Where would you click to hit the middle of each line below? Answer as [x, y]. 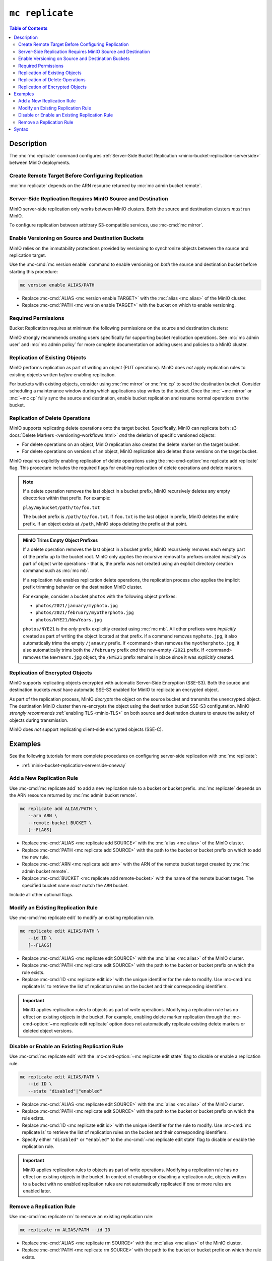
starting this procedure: [33, 271]
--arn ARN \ [43, 816]
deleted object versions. [48, 1031]
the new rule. [36, 857]
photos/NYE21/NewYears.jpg [69, 620]
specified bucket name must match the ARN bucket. [75, 885]
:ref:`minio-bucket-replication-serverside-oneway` [74, 765]
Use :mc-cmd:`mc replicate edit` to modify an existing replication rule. [82, 918]
